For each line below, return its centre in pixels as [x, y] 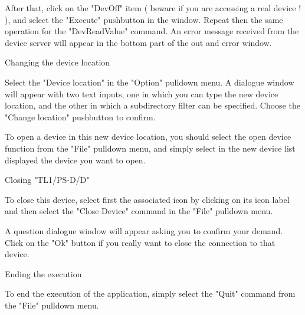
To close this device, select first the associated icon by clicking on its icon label [147, 199]
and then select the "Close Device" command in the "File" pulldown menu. [139, 211]
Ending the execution [43, 273]
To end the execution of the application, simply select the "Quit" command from [150, 293]
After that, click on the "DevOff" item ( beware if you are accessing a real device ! [153, 8]
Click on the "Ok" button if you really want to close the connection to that [140, 242]
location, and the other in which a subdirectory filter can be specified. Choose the [152, 105]
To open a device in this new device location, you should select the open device [148, 137]
